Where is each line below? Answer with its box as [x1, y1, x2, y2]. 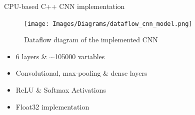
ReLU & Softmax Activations [15, 85, 106, 95]
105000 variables [54, 51, 105, 61]
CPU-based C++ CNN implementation [4, 1, 125, 11]
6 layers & [15, 51, 47, 61]
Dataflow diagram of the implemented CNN [24, 34, 158, 45]
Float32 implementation [15, 101, 89, 112]
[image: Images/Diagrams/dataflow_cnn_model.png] [24, 20, 192, 27]
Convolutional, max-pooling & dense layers [15, 68, 147, 78]
